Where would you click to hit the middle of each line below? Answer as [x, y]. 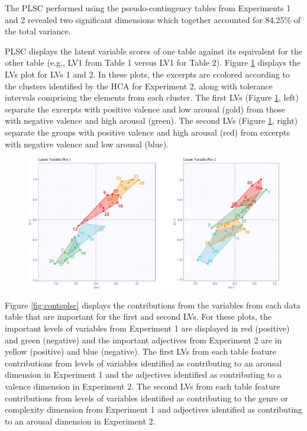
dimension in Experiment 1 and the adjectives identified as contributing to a [143, 374]
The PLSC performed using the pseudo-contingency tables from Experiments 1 [148, 8]
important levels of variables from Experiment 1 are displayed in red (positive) [147, 328]
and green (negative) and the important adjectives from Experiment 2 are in [143, 340]
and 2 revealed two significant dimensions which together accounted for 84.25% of [153, 19]
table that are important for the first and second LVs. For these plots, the [138, 316]
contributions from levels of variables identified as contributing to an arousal [143, 363]
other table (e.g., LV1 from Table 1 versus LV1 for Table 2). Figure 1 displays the [153, 62]
